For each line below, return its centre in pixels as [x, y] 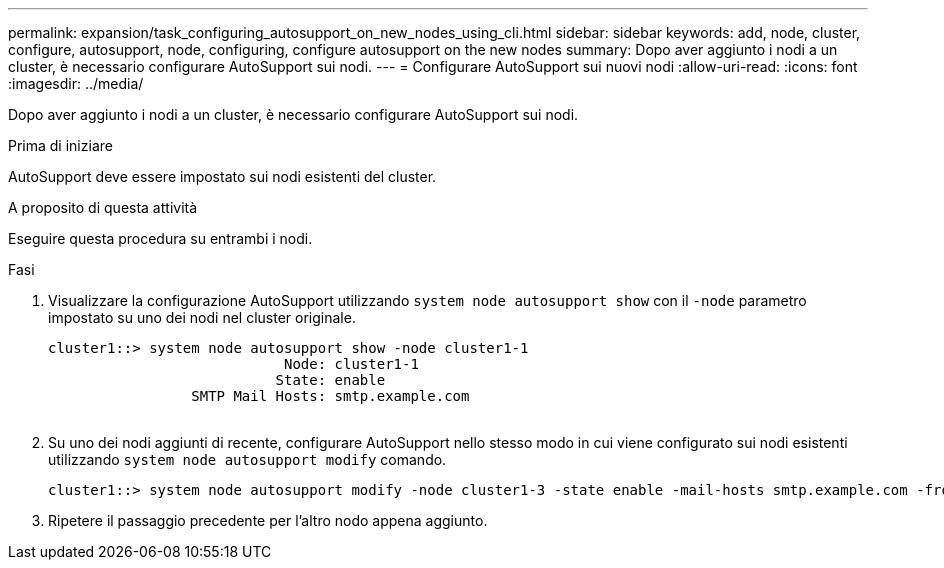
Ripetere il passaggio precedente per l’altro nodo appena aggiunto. [268, 520]
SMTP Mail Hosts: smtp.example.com [330, 396]
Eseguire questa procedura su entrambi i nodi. [160, 238]
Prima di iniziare [60, 145]
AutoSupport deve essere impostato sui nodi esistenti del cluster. [222, 176]
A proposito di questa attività [103, 207]
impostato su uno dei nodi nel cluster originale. [202, 317]
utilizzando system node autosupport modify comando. [247, 459]
